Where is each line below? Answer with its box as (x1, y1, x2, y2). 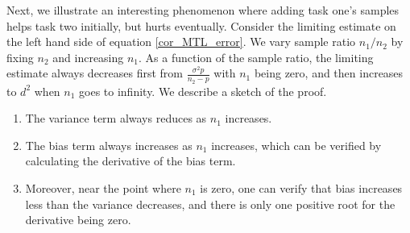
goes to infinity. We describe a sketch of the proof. (79, 82, 327, 99)
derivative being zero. (25, 211, 131, 228)
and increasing (52, 48, 124, 65)
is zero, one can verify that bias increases (200, 179, 403, 196)
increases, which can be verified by (211, 136, 382, 153)
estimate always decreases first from (6, 64, 184, 81)
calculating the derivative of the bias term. (25, 152, 236, 169)
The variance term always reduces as (25, 110, 207, 127)
